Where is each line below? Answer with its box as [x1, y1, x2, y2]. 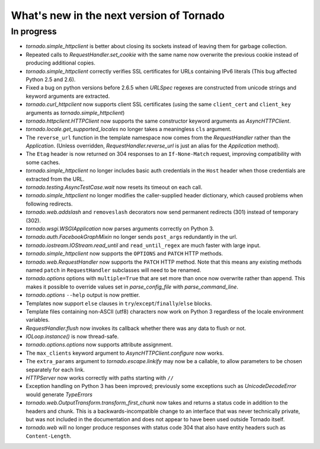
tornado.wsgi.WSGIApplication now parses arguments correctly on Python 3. [25, 225, 215, 232]
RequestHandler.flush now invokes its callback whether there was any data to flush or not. [25, 325, 246, 332]
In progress [11, 26, 57, 37]
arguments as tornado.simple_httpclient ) [25, 109, 125, 116]
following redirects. [25, 200, 73, 207]
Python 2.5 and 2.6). [25, 76, 76, 83]
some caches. [25, 159, 60, 166]
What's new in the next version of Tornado [11, 9, 225, 22]
